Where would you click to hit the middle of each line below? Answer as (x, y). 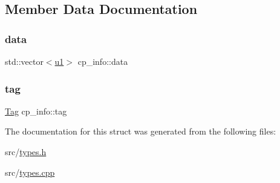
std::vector (24, 61)
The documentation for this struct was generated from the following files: (141, 131)
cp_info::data (103, 61)
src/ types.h (26, 151)
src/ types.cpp (30, 172)
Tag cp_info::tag (36, 111)
